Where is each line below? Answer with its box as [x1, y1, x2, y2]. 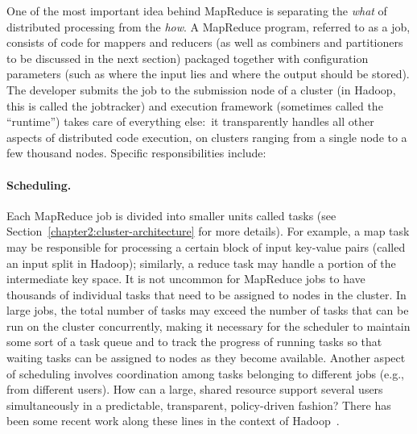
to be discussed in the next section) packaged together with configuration [6, 49, 369, 66]
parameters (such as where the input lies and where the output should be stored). [6, 65, 410, 82]
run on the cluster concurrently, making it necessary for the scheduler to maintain [6, 317, 411, 334]
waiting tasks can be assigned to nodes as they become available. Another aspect [6, 349, 406, 366]
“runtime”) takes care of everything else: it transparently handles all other [6, 113, 374, 130]
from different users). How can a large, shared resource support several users [6, 381, 383, 398]
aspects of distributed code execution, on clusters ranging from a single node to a [6, 128, 407, 145]
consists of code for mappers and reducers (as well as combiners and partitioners [6, 34, 403, 51]
